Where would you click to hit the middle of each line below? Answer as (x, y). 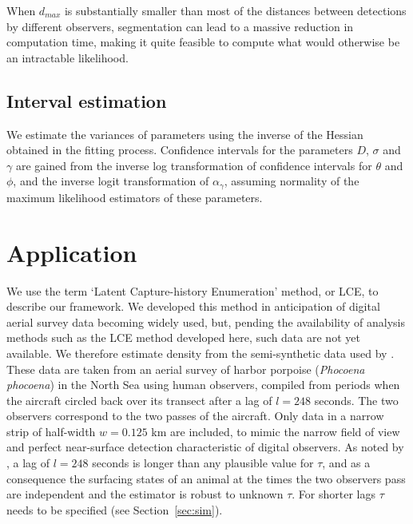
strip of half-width (51, 431)
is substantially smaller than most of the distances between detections (235, 10)
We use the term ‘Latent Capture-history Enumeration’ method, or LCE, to (193, 290)
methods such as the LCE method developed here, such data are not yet (183, 337)
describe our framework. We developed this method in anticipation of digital (193, 306)
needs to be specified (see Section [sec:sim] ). (115, 509)
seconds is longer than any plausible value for (203, 463)
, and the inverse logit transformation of (111, 181)
